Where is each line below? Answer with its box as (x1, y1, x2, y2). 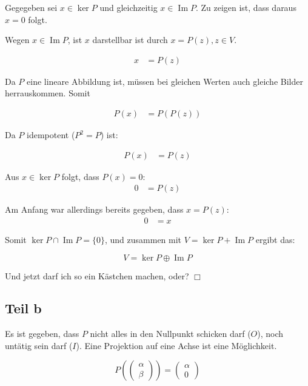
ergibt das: (255, 233, 295, 245)
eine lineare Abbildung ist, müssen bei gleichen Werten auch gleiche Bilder (27, 75, 303, 87)
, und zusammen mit (105, 233, 182, 245)
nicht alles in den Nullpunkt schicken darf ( (90, 327, 251, 340)
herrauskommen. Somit (5, 87, 90, 99)
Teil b (5, 299, 42, 318)
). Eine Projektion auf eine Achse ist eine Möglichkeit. (76, 339, 277, 351)
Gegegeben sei (5, 1, 58, 13)
